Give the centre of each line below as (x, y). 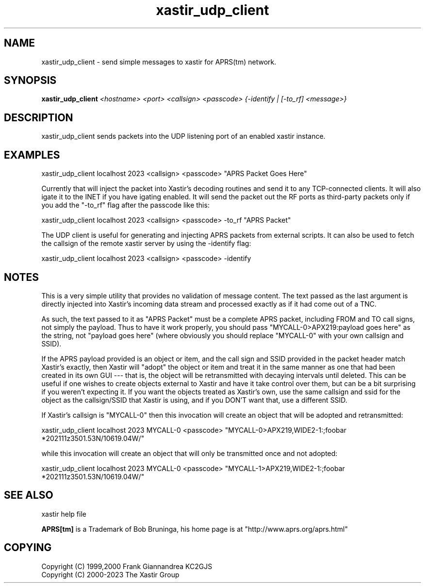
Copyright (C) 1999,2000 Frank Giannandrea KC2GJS (127, 566)
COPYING (28, 548)
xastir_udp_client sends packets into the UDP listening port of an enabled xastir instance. (183, 136)
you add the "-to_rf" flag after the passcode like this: (125, 205)
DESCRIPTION (39, 117)
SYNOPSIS (30, 81)
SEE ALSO (29, 495)
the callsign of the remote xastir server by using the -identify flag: (146, 244)
